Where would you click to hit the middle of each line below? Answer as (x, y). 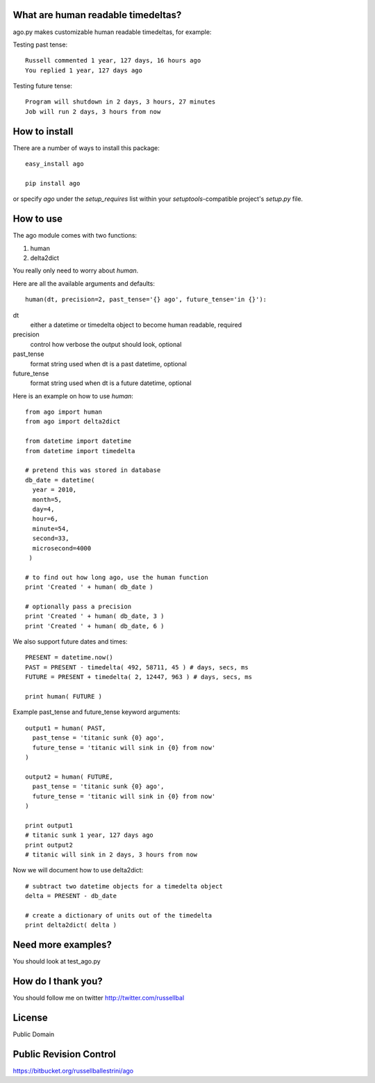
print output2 (49, 845)
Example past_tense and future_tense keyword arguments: (97, 712)
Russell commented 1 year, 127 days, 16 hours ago (113, 60)
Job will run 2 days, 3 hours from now (93, 112)
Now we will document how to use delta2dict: (78, 870)
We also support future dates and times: (70, 642)
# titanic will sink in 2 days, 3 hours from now (111, 854)
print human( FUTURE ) (64, 697)
